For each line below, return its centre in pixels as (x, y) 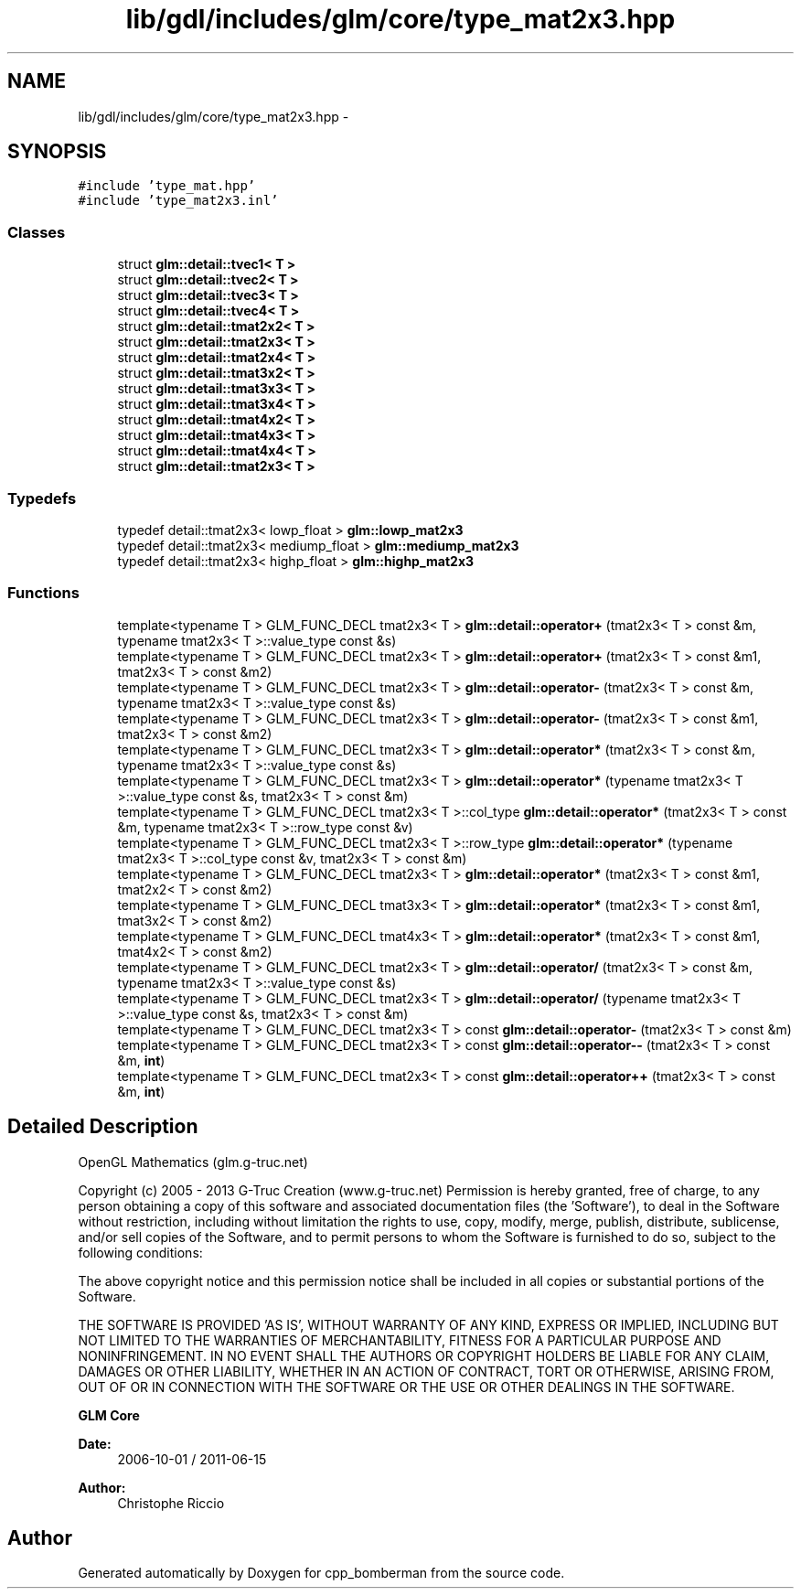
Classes (37, 232)
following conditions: (140, 1252)
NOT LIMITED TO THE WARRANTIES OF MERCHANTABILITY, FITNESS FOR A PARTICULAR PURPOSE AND (400, 1340)
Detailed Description (103, 1127)
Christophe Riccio (171, 1503)
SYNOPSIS (57, 152)
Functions (43, 593)
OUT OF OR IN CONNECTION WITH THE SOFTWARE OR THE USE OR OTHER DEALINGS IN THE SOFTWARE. (406, 1387)
